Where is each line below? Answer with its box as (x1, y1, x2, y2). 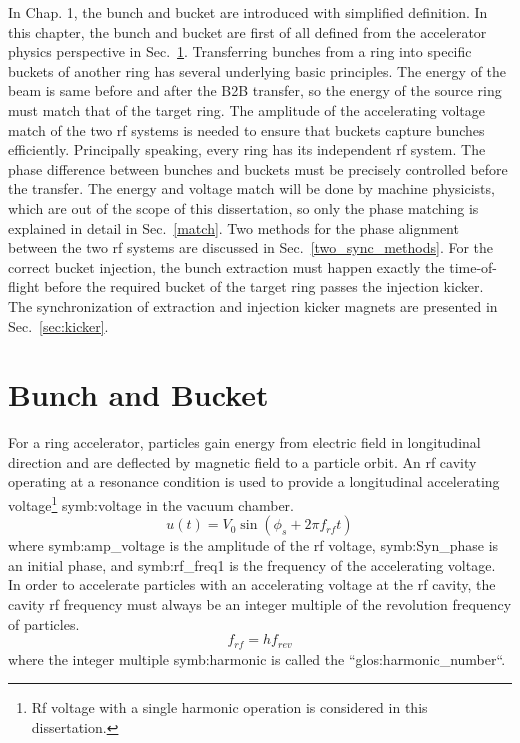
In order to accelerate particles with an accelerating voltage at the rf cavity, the (8, 574, 496, 595)
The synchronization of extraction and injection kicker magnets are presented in (8, 295, 498, 316)
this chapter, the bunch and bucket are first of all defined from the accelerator (8, 21, 487, 42)
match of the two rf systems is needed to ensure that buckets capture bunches (8, 119, 485, 140)
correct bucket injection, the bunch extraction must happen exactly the (8, 256, 445, 277)
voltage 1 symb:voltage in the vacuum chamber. (8, 492, 294, 515)
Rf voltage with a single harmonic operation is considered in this (31, 697, 428, 718)
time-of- (449, 256, 498, 277)
